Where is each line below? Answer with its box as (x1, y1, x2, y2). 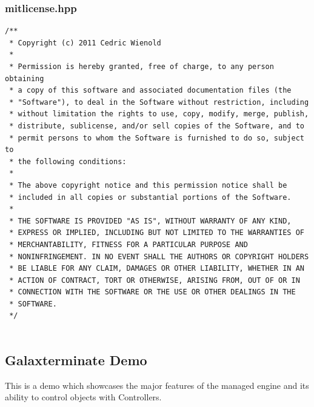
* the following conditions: (9, 157, 127, 166)
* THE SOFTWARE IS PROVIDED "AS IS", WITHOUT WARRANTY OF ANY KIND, (9, 216, 292, 225)
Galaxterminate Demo (5, 351, 147, 369)
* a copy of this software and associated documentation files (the (9, 86, 292, 95)
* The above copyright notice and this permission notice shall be (9, 180, 287, 190)
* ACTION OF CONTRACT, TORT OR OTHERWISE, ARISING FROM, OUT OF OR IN (9, 276, 300, 285)
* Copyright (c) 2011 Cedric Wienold (9, 38, 161, 47)
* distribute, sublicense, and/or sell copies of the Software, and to (9, 121, 304, 130)
